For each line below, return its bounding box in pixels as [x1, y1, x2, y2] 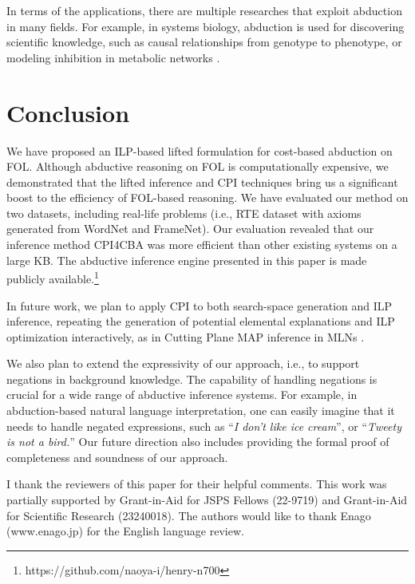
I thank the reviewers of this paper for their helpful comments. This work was [6, 475, 387, 492]
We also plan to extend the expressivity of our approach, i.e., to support [6, 355, 360, 372]
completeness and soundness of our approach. [6, 448, 228, 465]
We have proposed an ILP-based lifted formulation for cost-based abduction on [6, 142, 393, 159]
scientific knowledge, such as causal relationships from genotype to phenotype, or [6, 34, 402, 50]
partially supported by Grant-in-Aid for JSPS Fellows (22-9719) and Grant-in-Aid [6, 491, 408, 508]
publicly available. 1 [6, 268, 99, 286]
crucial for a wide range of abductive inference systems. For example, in [6, 386, 358, 403]
